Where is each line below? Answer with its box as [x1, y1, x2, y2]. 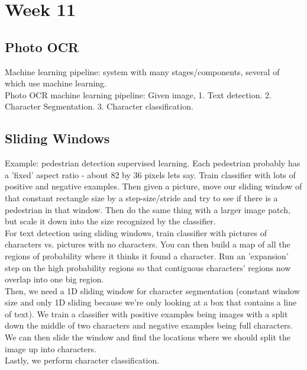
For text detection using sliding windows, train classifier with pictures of [5, 226, 267, 239]
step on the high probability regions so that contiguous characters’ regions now [5, 261, 291, 274]
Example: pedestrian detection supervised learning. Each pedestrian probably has [5, 157, 300, 169]
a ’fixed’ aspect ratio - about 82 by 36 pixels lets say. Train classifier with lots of [5, 168, 296, 181]
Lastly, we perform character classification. [5, 354, 160, 366]
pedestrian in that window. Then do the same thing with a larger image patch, [5, 203, 290, 215]
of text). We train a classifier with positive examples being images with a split [5, 307, 288, 320]
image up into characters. [5, 342, 96, 355]
